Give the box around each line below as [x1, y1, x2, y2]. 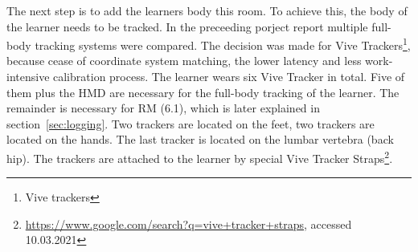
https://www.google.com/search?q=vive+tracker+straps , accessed [25, 215, 352, 232]
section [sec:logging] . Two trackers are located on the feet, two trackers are [6, 115, 375, 132]
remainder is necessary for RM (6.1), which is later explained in [6, 100, 320, 116]
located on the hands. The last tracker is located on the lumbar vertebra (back [6, 131, 394, 148]
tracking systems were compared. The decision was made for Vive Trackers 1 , [35, 35, 411, 53]
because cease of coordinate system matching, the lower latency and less [6, 52, 362, 69]
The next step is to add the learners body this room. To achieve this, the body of [6, 2, 408, 18]
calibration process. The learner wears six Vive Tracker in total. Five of [53, 68, 405, 85]
